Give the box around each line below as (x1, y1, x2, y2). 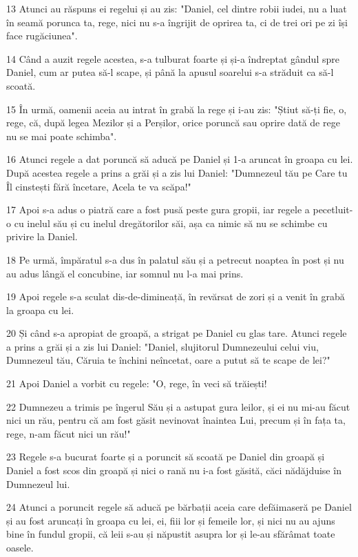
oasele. (6, 540, 34, 554)
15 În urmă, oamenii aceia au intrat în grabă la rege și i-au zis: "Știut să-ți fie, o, (6, 101, 347, 116)
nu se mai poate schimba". (6, 128, 117, 143)
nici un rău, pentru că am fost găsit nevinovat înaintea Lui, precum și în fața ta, (6, 413, 346, 427)
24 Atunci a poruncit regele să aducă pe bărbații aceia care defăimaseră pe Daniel (6, 500, 352, 514)
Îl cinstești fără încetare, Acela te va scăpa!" (6, 179, 191, 193)
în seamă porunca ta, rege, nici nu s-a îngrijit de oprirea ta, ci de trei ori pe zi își (6, 14, 348, 29)
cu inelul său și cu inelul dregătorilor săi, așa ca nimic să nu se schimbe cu (14, 215, 328, 230)
